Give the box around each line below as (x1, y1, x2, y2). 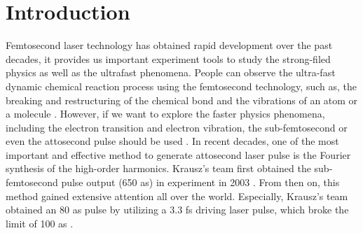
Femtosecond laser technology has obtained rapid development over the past (6, 38, 333, 52)
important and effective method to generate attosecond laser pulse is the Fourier (6, 147, 351, 162)
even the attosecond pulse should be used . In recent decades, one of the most (6, 134, 339, 148)
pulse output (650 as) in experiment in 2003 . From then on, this (61, 175, 340, 190)
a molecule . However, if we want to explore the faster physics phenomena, (6, 106, 325, 121)
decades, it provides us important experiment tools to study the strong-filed (6, 51, 331, 66)
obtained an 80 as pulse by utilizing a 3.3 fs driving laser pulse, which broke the (6, 202, 349, 217)
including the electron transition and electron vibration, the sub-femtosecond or (6, 120, 348, 134)
